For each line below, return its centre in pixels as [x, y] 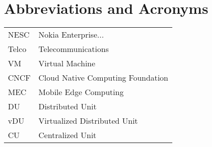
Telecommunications [73, 49]
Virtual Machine [67, 63]
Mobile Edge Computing [81, 92]
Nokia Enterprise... [71, 35]
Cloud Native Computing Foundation [103, 78]
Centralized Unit [68, 135]
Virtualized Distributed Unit [88, 121]
